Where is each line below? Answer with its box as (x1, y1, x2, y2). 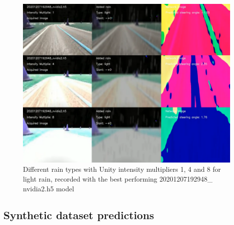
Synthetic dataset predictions (3, 207, 154, 222)
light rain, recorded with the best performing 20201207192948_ (23, 174, 213, 184)
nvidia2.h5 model (23, 183, 74, 193)
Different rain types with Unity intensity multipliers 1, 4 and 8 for (23, 164, 221, 174)
